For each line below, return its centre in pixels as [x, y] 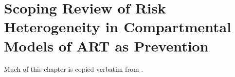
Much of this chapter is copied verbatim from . [74, 69]
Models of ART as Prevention [106, 45]
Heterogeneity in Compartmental [118, 27]
